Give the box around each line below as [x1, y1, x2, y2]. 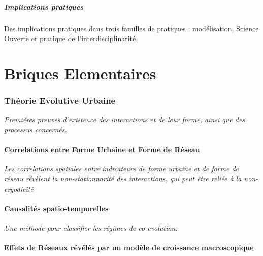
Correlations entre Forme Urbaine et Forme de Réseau [4, 144, 200, 155]
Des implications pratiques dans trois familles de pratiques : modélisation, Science [4, 23, 259, 33]
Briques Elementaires [4, 62, 156, 83]
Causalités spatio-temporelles [4, 203, 109, 213]
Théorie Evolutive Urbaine [4, 94, 116, 107]
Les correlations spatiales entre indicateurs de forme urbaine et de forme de [4, 163, 239, 174]
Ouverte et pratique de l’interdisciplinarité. [4, 33, 138, 44]
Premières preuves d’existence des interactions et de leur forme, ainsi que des [4, 114, 245, 125]
